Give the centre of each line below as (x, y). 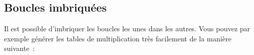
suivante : (19, 48)
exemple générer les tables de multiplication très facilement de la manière (118, 38)
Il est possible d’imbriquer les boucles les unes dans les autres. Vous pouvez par (127, 29)
